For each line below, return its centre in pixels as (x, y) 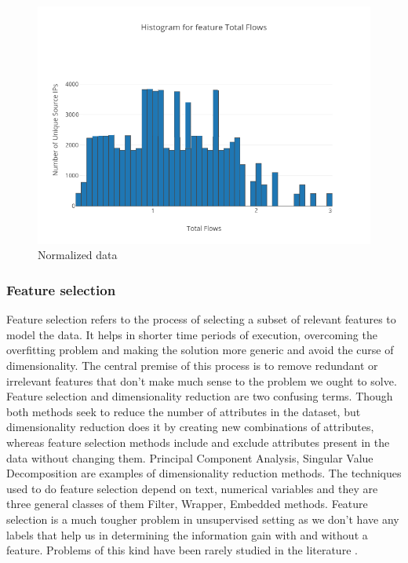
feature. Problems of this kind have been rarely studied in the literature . (182, 550)
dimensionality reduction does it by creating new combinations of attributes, (190, 427)
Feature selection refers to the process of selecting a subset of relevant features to (201, 319)
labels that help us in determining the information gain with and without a (187, 534)
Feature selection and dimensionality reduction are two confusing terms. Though (200, 396)
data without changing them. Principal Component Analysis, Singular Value (190, 457)
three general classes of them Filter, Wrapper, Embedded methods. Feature (187, 504)
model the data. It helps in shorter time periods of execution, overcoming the (192, 334)
